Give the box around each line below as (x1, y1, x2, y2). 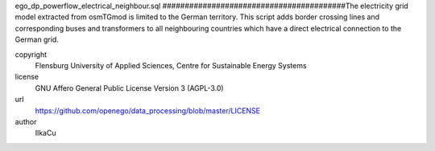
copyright (14, 49, 48, 59)
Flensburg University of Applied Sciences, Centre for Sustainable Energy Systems (35, 60, 307, 70)
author (14, 116, 37, 126)
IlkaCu (35, 129, 56, 138)
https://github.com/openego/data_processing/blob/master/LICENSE (35, 105, 261, 116)
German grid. (14, 35, 60, 44)
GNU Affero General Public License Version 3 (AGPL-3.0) (35, 83, 225, 92)
